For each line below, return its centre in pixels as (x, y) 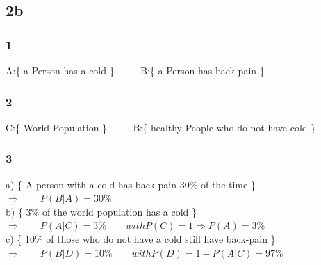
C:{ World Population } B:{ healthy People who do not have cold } (161, 127)
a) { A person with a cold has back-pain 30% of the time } (131, 184)
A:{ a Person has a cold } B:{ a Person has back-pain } (135, 70)
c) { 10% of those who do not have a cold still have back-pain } (141, 239)
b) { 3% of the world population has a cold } (101, 211)
